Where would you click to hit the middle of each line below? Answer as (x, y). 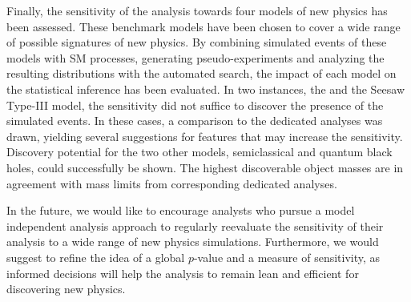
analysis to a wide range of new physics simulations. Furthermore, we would (193, 242)
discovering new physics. (66, 289)
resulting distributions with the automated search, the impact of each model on (201, 73)
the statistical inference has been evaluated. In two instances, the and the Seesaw (206, 89)
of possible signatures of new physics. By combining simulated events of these (197, 42)
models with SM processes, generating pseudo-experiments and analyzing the (195, 57)
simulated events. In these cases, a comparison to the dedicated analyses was (195, 121)
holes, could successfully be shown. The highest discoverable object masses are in (205, 167)
